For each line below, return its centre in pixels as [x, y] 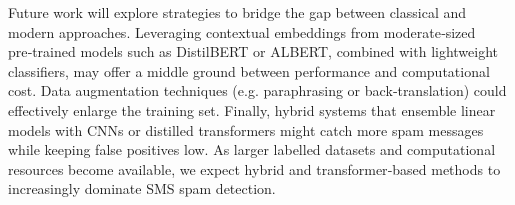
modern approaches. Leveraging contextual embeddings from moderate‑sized [242, 31]
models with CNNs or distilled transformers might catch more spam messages [246, 129]
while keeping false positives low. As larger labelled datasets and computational [252, 149]
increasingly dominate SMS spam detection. [142, 188]
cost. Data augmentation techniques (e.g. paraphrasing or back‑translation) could [257, 90]
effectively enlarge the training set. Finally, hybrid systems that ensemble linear [252, 109]
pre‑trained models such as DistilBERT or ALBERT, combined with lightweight [253, 51]
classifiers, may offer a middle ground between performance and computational [249, 70]
